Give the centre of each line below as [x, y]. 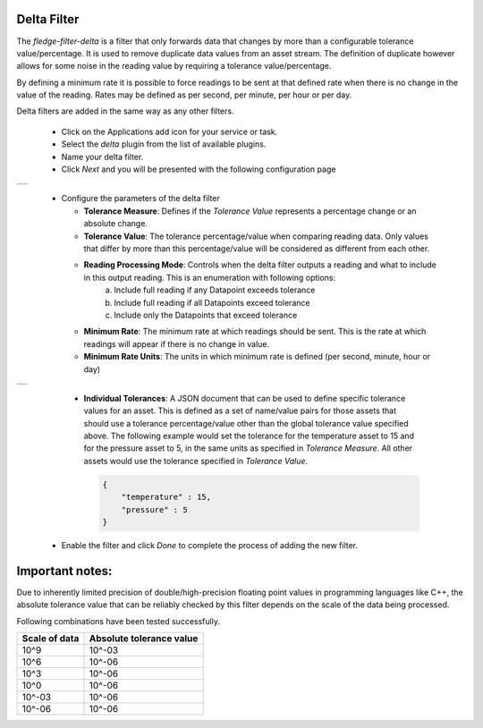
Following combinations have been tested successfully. [119, 621]
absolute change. [115, 224]
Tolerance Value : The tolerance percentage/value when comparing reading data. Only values [256, 236]
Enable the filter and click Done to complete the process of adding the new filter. [209, 545]
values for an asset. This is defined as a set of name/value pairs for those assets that [240, 411]
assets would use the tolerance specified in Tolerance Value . [196, 461]
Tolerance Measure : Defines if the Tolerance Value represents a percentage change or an [250, 211]
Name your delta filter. [102, 157]
